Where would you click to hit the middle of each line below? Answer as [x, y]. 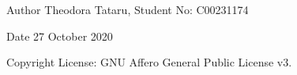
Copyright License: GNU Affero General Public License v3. [149, 62]
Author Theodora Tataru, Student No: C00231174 [128, 9]
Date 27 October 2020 [60, 36]
